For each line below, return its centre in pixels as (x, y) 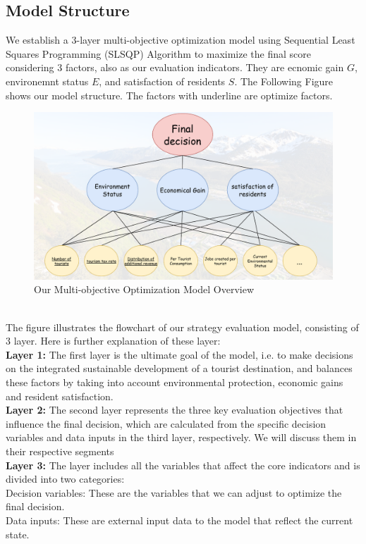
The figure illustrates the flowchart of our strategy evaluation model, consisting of (182, 327)
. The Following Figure (284, 81)
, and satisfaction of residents (162, 81)
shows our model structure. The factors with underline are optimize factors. (169, 95)
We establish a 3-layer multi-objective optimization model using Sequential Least (181, 40)
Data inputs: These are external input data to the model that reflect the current (179, 520)
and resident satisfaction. (60, 396)
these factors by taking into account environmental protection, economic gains (175, 382)
